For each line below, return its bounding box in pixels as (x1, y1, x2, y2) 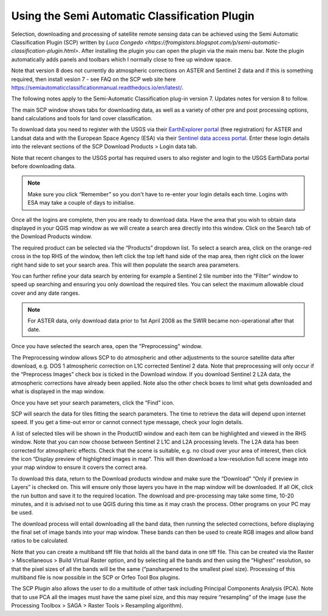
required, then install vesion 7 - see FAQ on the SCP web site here (11, 75, 176, 83)
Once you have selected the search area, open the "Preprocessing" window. (11, 343, 203, 350)
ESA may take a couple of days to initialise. (27, 199, 135, 207)
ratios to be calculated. (11, 537, 69, 544)
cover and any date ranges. (11, 289, 80, 296)
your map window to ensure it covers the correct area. (11, 464, 148, 471)
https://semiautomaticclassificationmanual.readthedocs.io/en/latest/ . (11, 84, 183, 91)
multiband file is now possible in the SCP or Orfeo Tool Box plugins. (11, 574, 180, 581)
